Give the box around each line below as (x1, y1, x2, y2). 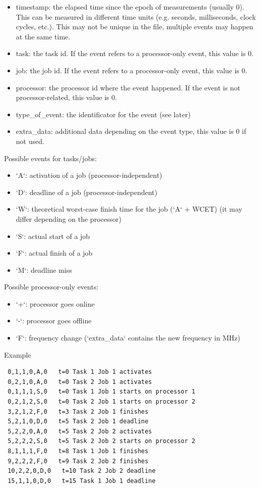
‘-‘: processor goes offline (16, 315, 92, 326)
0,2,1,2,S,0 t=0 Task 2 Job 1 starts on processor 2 (8, 398, 196, 406)
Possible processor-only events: (4, 281, 99, 292)
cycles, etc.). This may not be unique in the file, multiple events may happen (16, 21, 253, 32)
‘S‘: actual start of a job (16, 230, 90, 241)
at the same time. (16, 31, 71, 41)
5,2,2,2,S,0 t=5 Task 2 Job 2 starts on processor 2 (8, 437, 196, 445)
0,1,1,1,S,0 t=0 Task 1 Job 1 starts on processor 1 (8, 388, 196, 396)
